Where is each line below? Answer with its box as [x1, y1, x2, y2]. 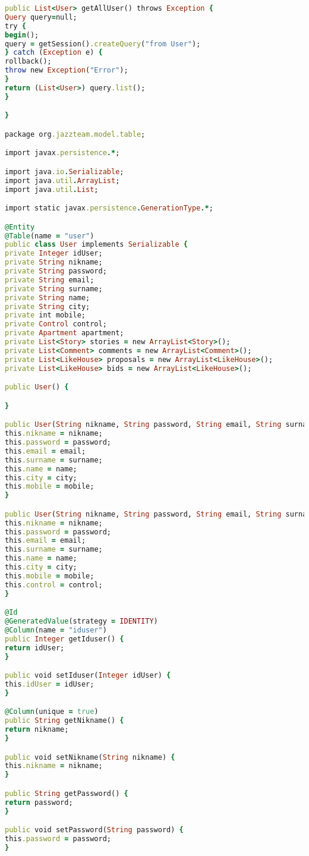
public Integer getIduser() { [5, 634, 124, 643]
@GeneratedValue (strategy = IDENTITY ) [5, 617, 158, 626]
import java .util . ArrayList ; [5, 176, 120, 185]
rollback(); [5, 57, 52, 66]
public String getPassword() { [5, 789, 128, 798]
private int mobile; [5, 311, 86, 320]
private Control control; [5, 320, 107, 329]
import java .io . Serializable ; [5, 167, 124, 176]
